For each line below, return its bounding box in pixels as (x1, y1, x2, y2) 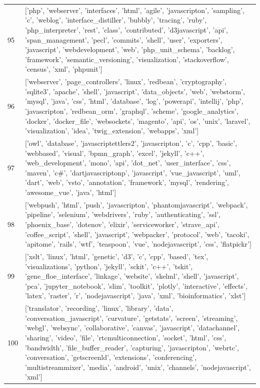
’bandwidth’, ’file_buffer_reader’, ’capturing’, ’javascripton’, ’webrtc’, (25, 342, 239, 352)
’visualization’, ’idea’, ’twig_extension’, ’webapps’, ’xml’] (25, 125, 199, 136)
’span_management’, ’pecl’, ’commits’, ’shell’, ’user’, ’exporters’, (25, 34, 222, 45)
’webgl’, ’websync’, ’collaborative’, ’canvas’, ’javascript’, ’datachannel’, (25, 322, 239, 333)
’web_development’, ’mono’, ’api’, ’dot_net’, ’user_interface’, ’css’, (25, 157, 231, 168)
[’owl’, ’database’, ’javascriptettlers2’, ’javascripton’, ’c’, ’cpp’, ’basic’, (25, 137, 237, 148)
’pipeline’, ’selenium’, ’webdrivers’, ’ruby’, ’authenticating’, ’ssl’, (25, 209, 220, 220)
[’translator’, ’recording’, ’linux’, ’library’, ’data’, (25, 303, 173, 313)
